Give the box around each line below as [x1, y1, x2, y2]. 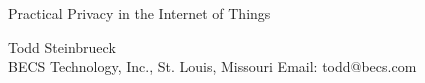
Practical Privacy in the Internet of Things [8, 3, 271, 23]
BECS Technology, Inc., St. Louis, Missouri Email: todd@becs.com [8, 56, 417, 77]
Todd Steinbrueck [8, 36, 116, 57]
